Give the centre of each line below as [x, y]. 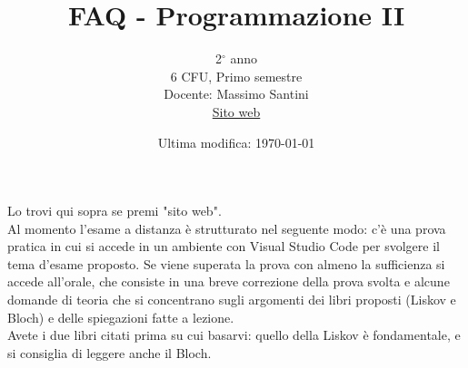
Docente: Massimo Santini [236, 94]
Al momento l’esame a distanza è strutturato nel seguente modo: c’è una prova [227, 228]
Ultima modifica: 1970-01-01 [236, 142]
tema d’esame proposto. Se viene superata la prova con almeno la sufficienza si [226, 263]
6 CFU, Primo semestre [236, 76]
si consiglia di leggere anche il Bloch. [110, 352]
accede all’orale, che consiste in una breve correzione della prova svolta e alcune [229, 281]
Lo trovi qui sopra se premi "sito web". [115, 211]
